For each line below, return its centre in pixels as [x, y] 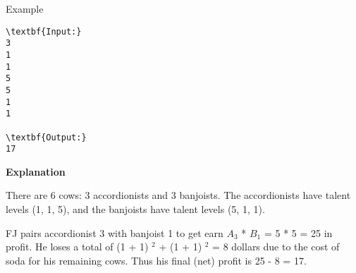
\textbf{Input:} [44, 31]
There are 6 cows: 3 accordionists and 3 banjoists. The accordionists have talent [178, 195]
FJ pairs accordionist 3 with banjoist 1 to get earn [115, 232]
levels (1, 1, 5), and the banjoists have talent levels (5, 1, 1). [135, 209]
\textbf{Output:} [46, 137]
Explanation [36, 171]
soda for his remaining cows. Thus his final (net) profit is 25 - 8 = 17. [156, 260]
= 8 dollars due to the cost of [276, 247]
